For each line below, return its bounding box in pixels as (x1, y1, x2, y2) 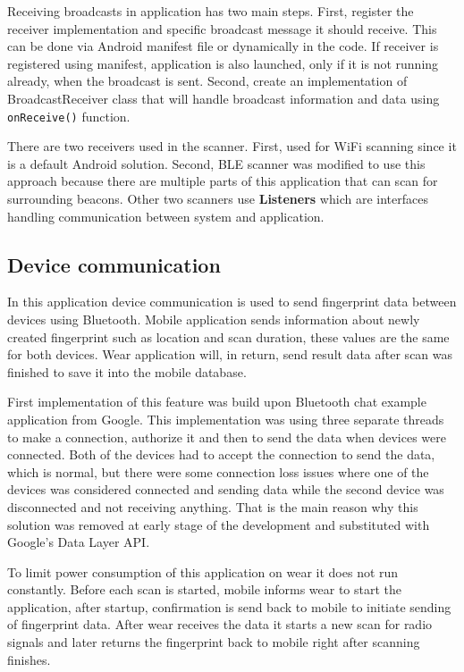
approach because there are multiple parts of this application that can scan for (7, 172, 438, 190)
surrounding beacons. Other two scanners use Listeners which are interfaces (7, 189, 428, 207)
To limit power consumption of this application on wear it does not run (7, 562, 399, 581)
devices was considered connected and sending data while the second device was (7, 480, 444, 499)
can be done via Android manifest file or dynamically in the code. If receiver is (7, 37, 439, 55)
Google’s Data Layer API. (7, 533, 150, 551)
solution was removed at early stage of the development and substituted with (7, 515, 430, 533)
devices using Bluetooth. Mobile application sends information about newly (7, 309, 420, 328)
